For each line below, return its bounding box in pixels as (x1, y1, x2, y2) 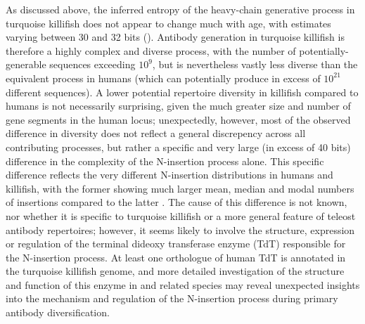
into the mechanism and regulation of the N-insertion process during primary (6, 291, 338, 306)
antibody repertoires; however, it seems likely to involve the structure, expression (6, 222, 355, 237)
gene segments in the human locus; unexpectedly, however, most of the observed (6, 112, 351, 127)
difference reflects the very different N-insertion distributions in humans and (6, 167, 333, 182)
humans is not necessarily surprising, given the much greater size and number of (6, 98, 351, 113)
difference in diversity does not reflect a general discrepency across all (6, 126, 306, 141)
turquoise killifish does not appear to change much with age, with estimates (6, 15, 331, 30)
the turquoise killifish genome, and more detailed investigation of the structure (6, 264, 345, 278)
